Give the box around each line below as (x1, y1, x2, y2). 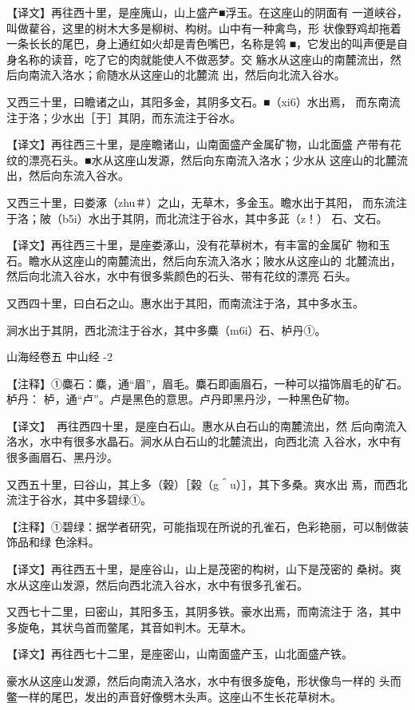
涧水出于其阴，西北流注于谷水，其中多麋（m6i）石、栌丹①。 (6, 321, 326, 338)
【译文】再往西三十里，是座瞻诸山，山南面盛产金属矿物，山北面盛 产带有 (6, 136, 390, 153)
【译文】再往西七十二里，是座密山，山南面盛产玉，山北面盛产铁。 (6, 645, 353, 662)
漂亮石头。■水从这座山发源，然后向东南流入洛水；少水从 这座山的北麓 (28, 151, 397, 168)
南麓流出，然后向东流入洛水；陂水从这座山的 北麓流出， (106, 252, 401, 268)
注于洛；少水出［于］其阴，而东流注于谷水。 (6, 109, 241, 125)
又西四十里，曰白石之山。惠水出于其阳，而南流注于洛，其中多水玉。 (6, 294, 364, 311)
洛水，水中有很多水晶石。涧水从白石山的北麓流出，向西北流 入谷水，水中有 (6, 433, 401, 450)
